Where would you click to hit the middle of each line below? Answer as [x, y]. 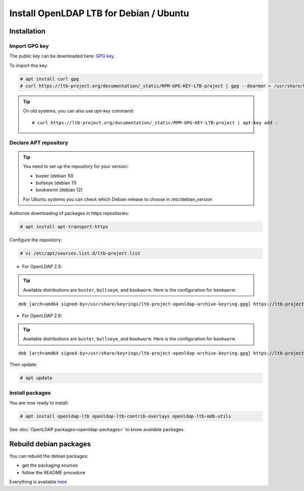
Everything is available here [38, 481]
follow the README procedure [54, 472]
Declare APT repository [39, 143]
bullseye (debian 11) [56, 183]
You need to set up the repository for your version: [76, 166]
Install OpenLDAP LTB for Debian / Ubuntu [99, 13]
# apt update [36, 378]
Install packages [30, 393]
